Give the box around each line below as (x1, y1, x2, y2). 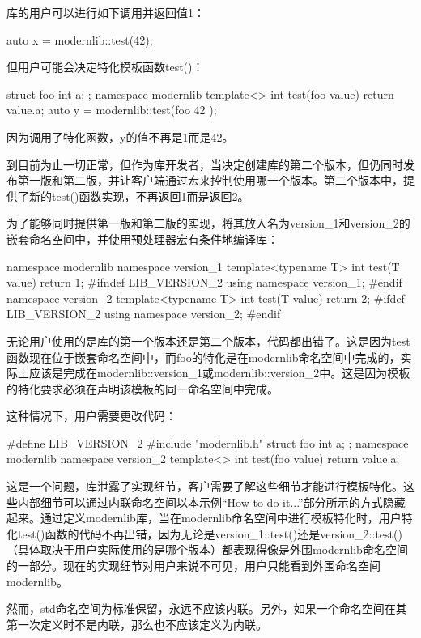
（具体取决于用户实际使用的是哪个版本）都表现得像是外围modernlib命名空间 (6, 541, 408, 558)
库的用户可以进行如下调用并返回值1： (6, 4, 205, 20)
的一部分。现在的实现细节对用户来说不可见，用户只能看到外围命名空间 (6, 557, 381, 574)
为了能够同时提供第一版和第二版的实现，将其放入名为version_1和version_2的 (6, 215, 410, 232)
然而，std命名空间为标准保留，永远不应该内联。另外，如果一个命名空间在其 (6, 600, 407, 617)
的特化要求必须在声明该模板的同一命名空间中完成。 (6, 380, 279, 397)
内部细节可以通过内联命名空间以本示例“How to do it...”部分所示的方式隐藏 (17, 493, 406, 510)
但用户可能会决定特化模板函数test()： (6, 58, 204, 75)
